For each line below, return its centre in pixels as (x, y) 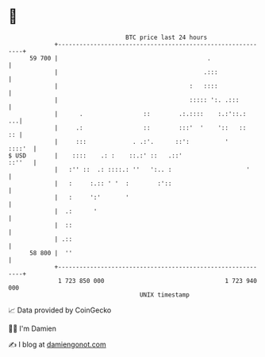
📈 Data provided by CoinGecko (60, 310)
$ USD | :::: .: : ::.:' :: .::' (95, 155)
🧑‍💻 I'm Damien (33, 328)
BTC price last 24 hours (167, 37)
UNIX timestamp (165, 295)
